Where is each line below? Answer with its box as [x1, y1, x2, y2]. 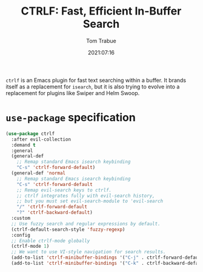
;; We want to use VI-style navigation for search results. [11, 249, 166, 255]
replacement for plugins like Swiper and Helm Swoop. [5, 89, 140, 96]
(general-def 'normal [11, 170, 66, 176]
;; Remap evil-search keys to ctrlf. [16, 187, 112, 193]
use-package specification [5, 111, 136, 125]
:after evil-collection [11, 136, 71, 142]
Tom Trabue [86, 37, 116, 44]
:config [11, 232, 31, 238]
